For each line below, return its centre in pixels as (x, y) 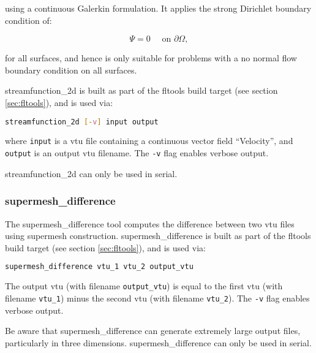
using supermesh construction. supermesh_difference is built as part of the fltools (158, 236)
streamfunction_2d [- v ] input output (82, 122)
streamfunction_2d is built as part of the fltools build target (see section (141, 90)
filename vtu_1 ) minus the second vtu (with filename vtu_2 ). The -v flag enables (157, 298)
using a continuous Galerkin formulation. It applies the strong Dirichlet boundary (158, 8)
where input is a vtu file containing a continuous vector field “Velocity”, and (149, 141)
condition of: (28, 20)
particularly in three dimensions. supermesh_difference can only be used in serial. (158, 342)
